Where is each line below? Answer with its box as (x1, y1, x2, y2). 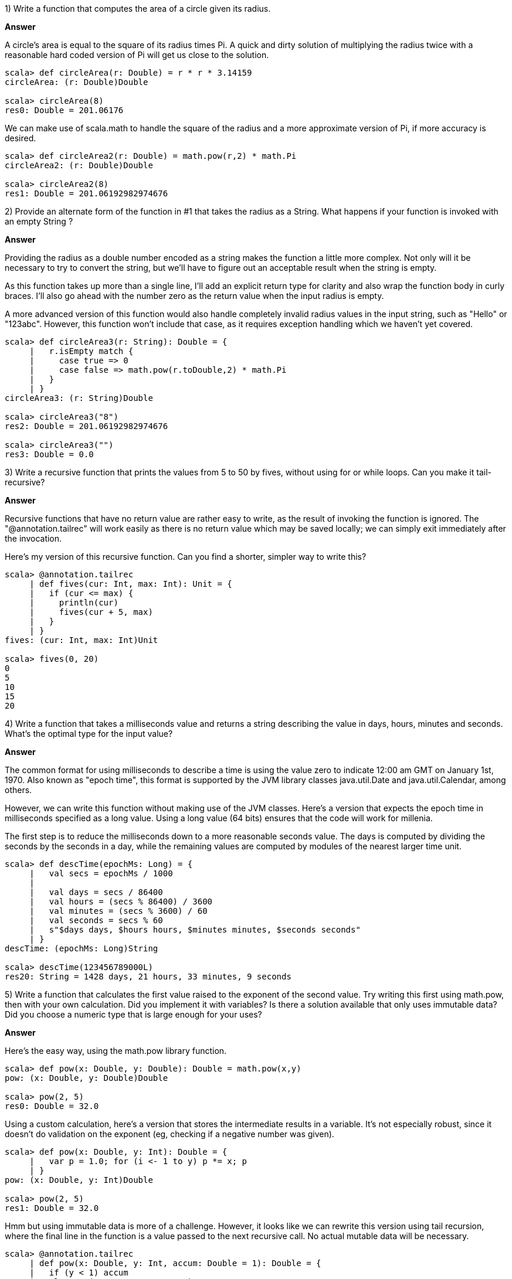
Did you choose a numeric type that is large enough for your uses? (5, 1009, 262, 1019)
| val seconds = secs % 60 (29, 916, 163, 925)
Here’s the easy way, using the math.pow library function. (5, 1046, 227, 1056)
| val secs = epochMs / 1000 (29, 869, 173, 878)
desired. (5, 133, 36, 143)
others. (5, 785, 32, 795)
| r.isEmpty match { (29, 346, 134, 356)
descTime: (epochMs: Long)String (5, 944, 158, 953)
